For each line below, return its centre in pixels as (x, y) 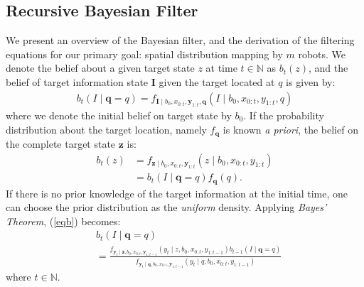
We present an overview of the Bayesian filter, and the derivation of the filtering (180, 40)
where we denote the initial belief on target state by (119, 115)
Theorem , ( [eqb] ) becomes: (63, 221)
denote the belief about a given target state (100, 68)
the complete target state (61, 144)
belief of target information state (77, 81)
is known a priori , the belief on (290, 129)
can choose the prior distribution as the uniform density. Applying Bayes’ (166, 207)
